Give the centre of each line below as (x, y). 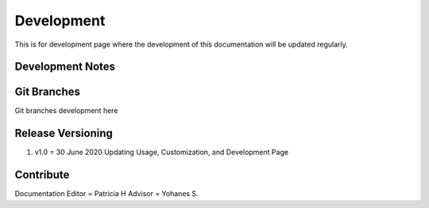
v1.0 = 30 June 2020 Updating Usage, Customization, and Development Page (162, 152)
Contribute (42, 175)
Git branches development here (66, 111)
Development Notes (65, 67)
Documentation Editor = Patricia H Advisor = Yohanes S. (106, 194)
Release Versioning (64, 133)
